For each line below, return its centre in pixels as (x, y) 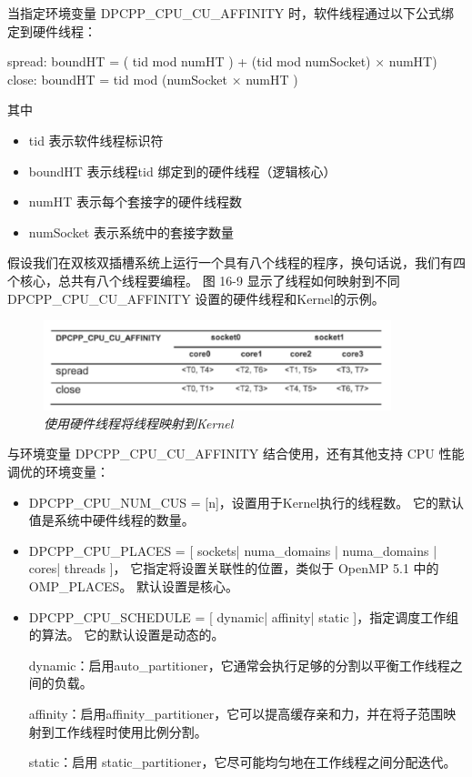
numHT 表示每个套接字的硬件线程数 (135, 202)
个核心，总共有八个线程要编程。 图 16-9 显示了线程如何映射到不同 (204, 280)
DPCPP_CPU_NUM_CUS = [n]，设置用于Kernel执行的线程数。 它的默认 (246, 502)
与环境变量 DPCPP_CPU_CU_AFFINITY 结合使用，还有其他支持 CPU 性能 (236, 454)
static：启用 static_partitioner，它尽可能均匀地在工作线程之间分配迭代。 (242, 762)
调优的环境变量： (58, 472)
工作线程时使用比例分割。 (131, 731)
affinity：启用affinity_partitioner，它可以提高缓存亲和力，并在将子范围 (236, 713)
